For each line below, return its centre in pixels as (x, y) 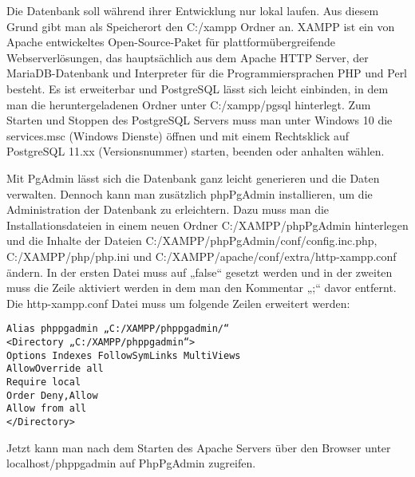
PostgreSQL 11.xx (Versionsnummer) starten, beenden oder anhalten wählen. (196, 151)
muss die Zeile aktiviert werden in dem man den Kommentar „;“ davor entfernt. (202, 288)
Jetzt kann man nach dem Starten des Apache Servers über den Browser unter (199, 447)
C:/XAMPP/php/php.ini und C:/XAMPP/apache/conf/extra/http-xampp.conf (202, 256)
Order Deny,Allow (52, 395)
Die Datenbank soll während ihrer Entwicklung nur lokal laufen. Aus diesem (193, 10)
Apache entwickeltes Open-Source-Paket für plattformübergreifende (171, 42)
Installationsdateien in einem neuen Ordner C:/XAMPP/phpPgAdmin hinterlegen (207, 225)
